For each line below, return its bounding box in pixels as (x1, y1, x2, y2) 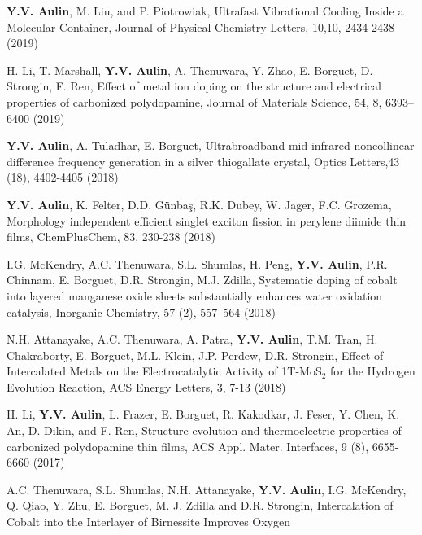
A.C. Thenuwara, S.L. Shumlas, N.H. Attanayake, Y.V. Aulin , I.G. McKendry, (7, 480, 407, 498)
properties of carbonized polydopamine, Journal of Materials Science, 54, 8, (7, 93, 382, 110)
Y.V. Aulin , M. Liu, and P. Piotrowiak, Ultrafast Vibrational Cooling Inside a (7, 2, 404, 19)
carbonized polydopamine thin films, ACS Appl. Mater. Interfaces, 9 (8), (7, 437, 369, 454)
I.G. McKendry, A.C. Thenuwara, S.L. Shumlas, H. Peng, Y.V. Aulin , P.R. (7, 255, 388, 272)
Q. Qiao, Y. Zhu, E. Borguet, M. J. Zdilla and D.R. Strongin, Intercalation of (7, 497, 394, 514)
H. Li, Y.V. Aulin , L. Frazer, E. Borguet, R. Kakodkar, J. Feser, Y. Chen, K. (7, 406, 400, 423)
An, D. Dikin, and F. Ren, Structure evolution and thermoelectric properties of (7, 422, 402, 439)
